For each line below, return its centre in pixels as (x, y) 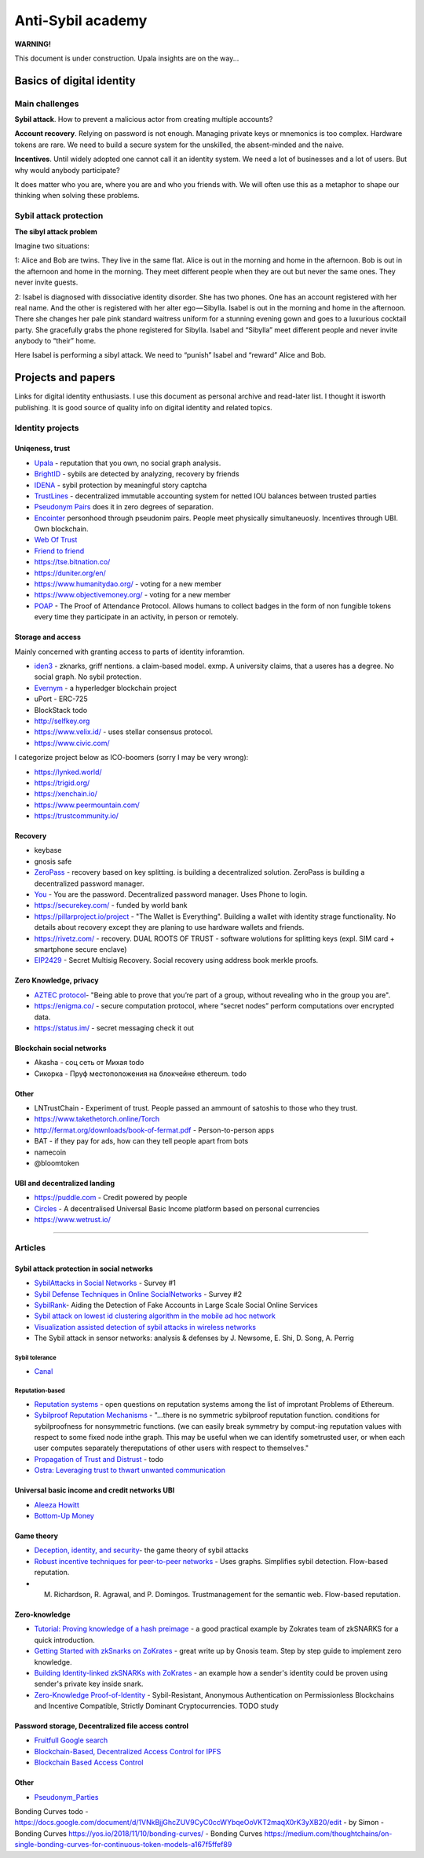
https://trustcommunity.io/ (77, 816)
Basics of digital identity (75, 81)
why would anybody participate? (68, 170)
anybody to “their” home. (55, 341)
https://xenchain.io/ (66, 794)
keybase (48, 850)
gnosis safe (53, 861)
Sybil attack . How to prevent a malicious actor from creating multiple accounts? (144, 119)
